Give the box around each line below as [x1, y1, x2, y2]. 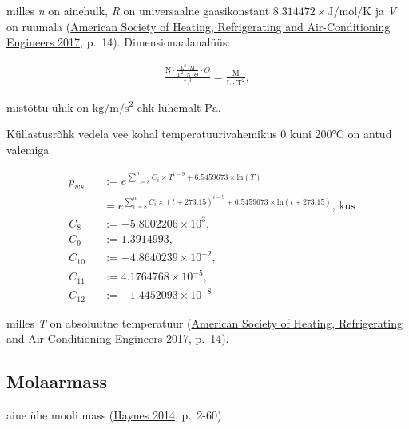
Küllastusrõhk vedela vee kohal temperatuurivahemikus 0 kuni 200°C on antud [6, 125, 392, 142]
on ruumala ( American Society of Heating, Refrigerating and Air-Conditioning [6, 18, 391, 34]
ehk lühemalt [137, 98, 201, 115]
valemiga [6, 141, 50, 157]
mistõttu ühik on [6, 98, 89, 115]
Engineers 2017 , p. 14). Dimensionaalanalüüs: [6, 34, 231, 50]
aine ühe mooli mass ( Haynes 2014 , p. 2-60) [6, 406, 222, 423]
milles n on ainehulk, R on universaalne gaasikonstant [6, 2, 270, 18]
